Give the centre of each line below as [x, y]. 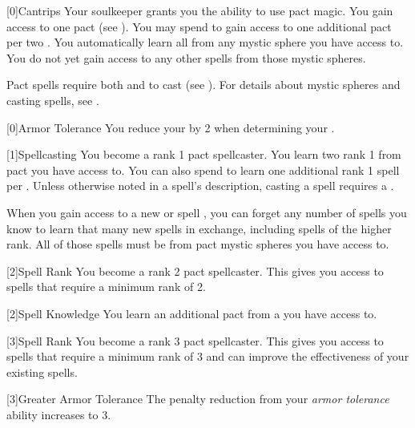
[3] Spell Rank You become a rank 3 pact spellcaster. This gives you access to [195, 340]
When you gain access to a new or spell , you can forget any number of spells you [207, 212]
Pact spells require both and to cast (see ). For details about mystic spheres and [203, 85]
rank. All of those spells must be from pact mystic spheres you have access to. [198, 244]
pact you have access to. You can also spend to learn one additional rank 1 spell [203, 170]
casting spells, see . [53, 100]
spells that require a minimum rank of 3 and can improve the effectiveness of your [208, 356]
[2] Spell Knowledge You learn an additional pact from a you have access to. [192, 313]
